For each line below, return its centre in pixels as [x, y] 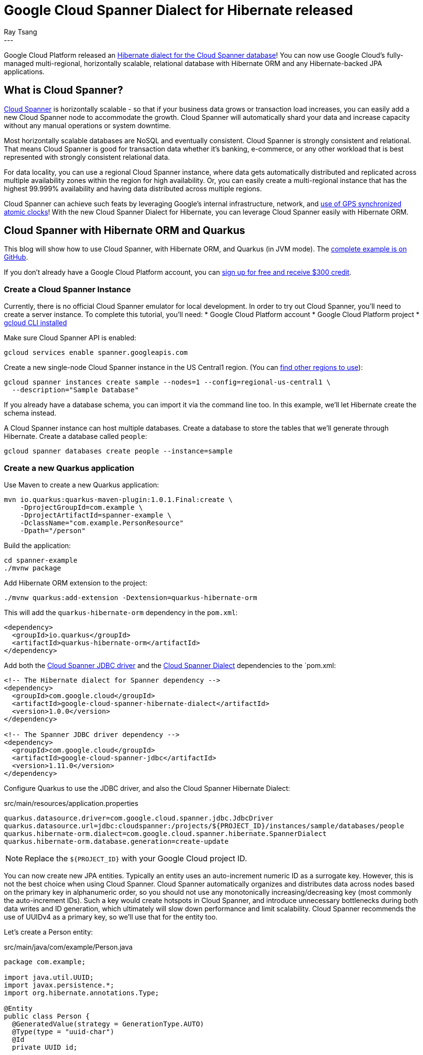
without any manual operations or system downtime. [87, 125]
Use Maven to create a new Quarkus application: [82, 485]
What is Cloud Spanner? [63, 90]
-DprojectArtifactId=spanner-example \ [96, 515]
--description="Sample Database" [75, 390]
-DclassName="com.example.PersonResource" [102, 523]
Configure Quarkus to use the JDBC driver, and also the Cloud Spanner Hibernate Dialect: [147, 788]
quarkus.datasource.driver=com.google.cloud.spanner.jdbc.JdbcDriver [139, 818]
